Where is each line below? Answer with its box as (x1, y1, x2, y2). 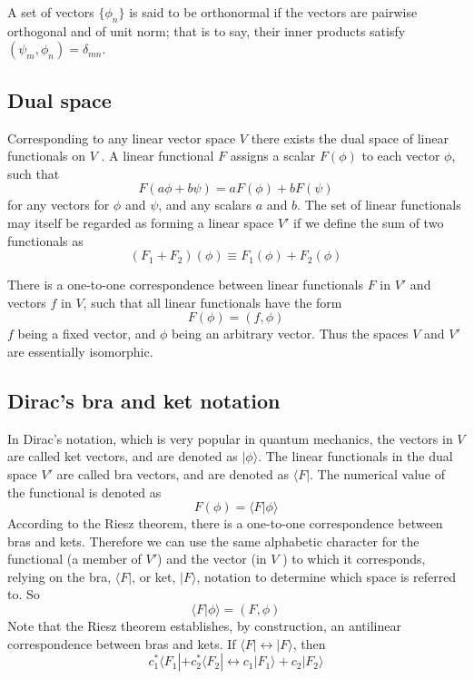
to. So (7, 585, 40, 604)
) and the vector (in (157, 549, 267, 568)
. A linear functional (101, 146, 214, 165)
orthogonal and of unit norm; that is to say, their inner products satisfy (7, 21, 406, 40)
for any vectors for (7, 195, 110, 214)
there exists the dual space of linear (251, 128, 449, 147)
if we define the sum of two (293, 212, 444, 231)
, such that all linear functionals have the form (83, 292, 342, 311)
